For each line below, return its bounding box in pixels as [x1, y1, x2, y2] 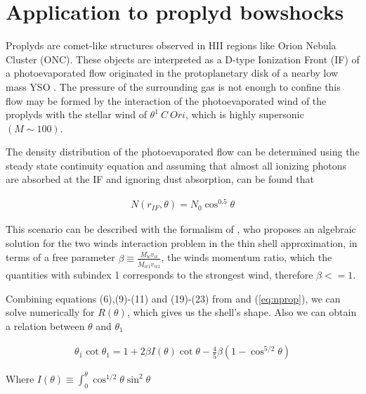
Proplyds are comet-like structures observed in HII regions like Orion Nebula [6, 38, 336, 53]
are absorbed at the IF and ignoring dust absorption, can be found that [6, 172, 314, 186]
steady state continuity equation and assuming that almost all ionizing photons [6, 158, 347, 172]
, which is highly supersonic [185, 107, 304, 122]
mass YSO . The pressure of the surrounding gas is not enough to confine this [6, 79, 341, 94]
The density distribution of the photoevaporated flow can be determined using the [6, 144, 360, 159]
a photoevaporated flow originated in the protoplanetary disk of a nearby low [6, 65, 339, 80]
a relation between [6, 318, 85, 333]
